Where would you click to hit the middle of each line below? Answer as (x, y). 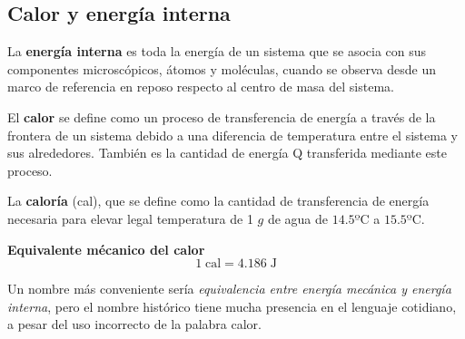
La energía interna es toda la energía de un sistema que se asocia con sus (217, 51)
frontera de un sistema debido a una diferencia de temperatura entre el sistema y (232, 135)
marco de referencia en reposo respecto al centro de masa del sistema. (201, 87)
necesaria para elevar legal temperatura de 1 (130, 218)
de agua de (298, 218)
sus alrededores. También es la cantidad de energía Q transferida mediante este (228, 153)
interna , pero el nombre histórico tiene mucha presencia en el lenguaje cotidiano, (232, 306)
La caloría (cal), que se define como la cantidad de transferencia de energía (218, 201)
